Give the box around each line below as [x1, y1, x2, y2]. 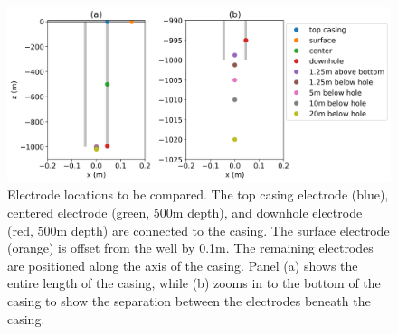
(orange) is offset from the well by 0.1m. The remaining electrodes [7, 238, 374, 257]
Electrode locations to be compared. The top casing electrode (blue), [7, 185, 389, 204]
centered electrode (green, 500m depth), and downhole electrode [7, 202, 363, 221]
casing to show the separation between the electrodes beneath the [7, 291, 371, 310]
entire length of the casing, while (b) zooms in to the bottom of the [7, 274, 381, 292]
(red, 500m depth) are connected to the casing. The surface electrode [7, 220, 390, 239]
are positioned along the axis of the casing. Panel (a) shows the [7, 255, 358, 274]
